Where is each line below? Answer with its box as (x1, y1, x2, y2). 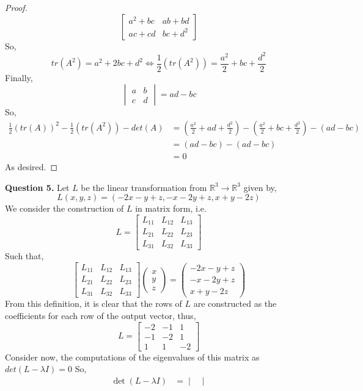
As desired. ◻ (5, 160, 58, 173)
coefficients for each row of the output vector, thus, (5, 309, 196, 321)
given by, (243, 181, 277, 193)
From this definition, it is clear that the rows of (5, 297, 182, 310)
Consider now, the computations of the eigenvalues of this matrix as (5, 350, 260, 363)
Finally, (5, 71, 33, 84)
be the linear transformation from (81, 181, 207, 193)
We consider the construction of (5, 202, 124, 215)
